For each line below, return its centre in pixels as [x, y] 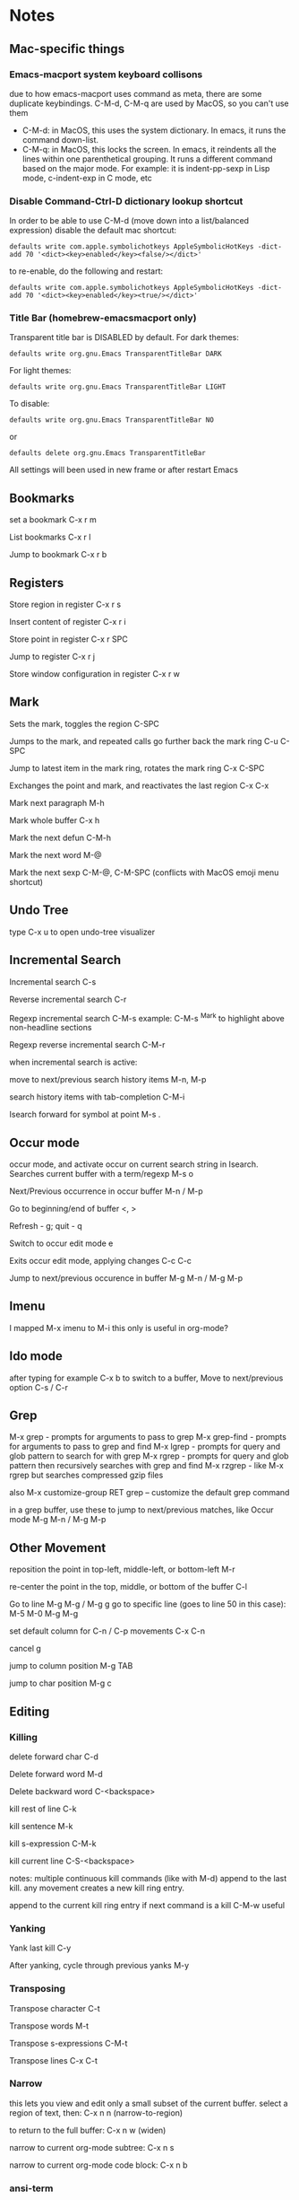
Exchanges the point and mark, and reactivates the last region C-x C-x [139, 785]
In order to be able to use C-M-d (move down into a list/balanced [129, 221]
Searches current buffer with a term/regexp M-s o [102, 1174]
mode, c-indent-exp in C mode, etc [87, 178]
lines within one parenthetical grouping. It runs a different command [147, 159]
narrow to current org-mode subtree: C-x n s [92, 2147]
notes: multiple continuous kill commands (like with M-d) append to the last [148, 1878]
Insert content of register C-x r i [68, 622]
